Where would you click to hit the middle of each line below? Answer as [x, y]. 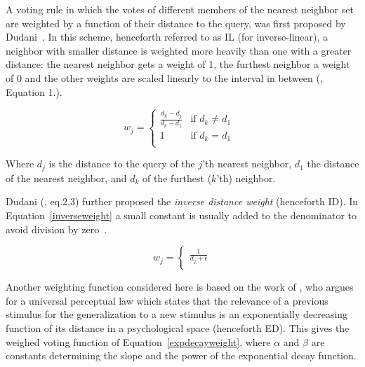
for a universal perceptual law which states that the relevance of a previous [167, 300]
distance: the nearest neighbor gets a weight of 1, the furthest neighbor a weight [178, 64]
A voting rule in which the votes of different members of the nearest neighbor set [180, 9]
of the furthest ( [177, 178]
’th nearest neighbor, [247, 164]
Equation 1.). [34, 91]
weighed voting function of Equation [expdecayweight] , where [138, 341]
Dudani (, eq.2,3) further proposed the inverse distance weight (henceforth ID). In [182, 201]
